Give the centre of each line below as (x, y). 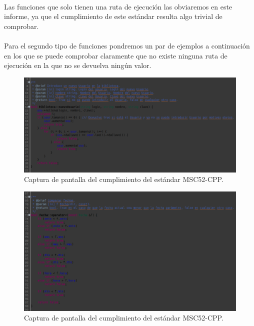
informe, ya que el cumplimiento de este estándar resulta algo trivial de (113, 16)
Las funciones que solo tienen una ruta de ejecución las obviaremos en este (118, 6)
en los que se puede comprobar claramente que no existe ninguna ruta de (116, 55)
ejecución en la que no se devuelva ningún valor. (78, 65)
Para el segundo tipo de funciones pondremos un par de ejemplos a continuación (127, 45)
